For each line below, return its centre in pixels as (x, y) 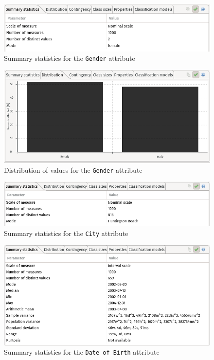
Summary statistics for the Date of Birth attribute (82, 352)
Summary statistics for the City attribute (66, 233)
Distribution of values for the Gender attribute (73, 170)
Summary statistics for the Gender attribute (70, 58)
